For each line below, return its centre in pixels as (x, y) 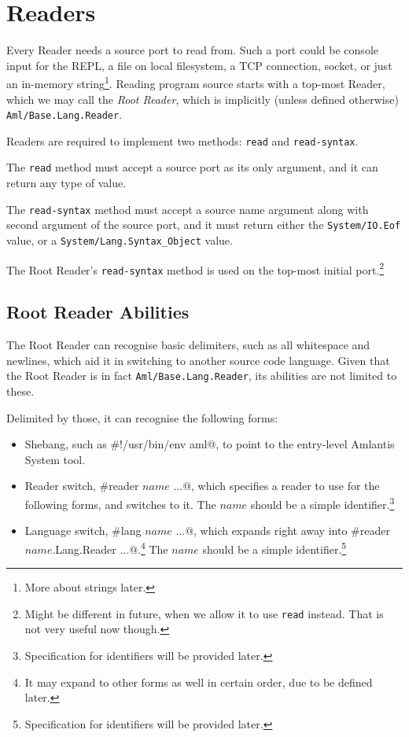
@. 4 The (149, 547)
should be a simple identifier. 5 (275, 547)
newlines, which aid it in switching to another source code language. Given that (198, 360)
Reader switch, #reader (82, 486)
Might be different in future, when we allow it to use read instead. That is (204, 613)
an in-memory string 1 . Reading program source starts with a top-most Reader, (196, 82)
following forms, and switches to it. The (120, 504)
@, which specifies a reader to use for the (281, 486)
